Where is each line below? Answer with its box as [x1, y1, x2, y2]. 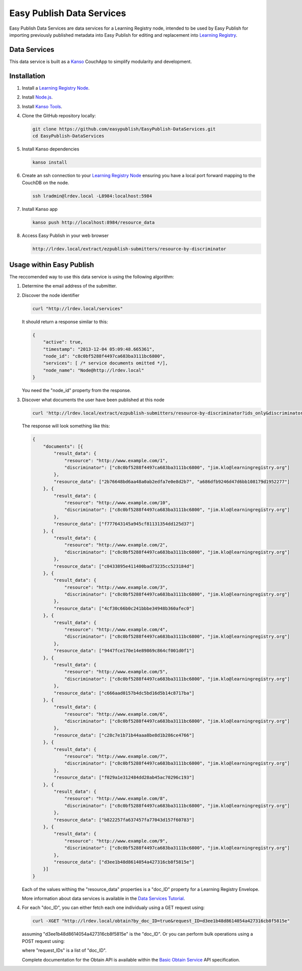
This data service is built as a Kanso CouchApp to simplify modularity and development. [9, 58, 192, 64]
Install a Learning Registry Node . [22, 85, 90, 91]
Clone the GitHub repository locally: [22, 112, 96, 118]
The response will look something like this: [22, 423, 110, 429]
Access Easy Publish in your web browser [22, 232, 109, 239]
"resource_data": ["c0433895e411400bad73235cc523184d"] [53, 563, 195, 569]
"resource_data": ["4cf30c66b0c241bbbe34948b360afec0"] [53, 606, 195, 611]
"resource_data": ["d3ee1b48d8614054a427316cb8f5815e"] [53, 859, 195, 865]
